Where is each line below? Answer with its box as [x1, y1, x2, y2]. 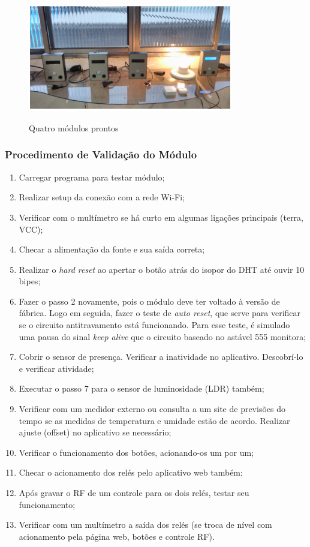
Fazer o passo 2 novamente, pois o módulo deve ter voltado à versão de [19, 294, 280, 307]
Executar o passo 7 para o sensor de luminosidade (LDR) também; [19, 382, 264, 395]
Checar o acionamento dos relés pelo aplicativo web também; [19, 466, 243, 479]
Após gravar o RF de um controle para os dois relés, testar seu [19, 486, 249, 499]
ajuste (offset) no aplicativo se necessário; [19, 426, 171, 438]
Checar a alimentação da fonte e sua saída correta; [19, 243, 205, 256]
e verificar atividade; [19, 362, 94, 374]
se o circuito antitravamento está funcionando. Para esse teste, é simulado [19, 318, 290, 331]
